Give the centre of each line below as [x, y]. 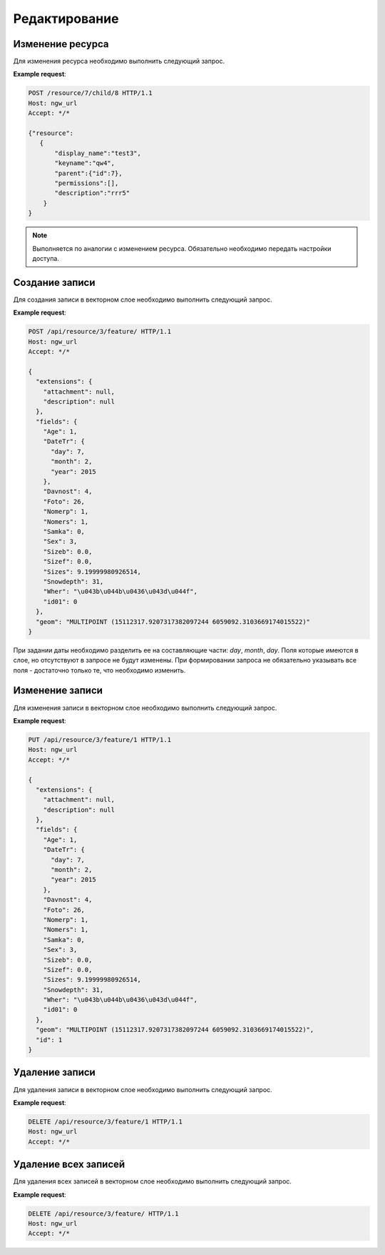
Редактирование [66, 19]
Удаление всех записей [69, 1165]
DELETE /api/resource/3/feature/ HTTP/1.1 [103, 1214]
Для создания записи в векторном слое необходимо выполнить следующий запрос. [143, 299]
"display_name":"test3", [98, 153]
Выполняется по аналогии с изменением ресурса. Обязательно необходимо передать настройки [182, 248]
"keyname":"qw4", [85, 163]
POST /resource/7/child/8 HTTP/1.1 [90, 93]
